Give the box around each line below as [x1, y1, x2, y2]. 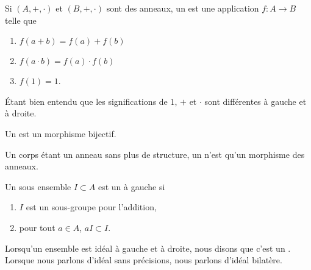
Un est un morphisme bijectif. [5, 127, 116, 140]
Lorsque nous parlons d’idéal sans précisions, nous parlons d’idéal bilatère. [5, 254, 282, 266]
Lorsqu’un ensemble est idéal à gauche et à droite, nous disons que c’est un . [5, 241, 291, 254]
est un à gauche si [98, 180, 165, 193]
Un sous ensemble [5, 180, 71, 193]
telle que [5, 13, 37, 26]
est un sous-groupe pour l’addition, [26, 201, 157, 213]
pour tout [19, 221, 55, 233]
